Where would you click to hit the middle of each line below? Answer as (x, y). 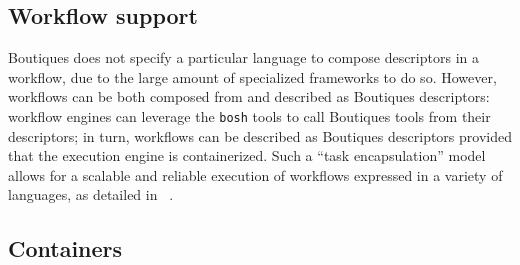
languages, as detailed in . (91, 194)
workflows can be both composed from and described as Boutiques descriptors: (249, 96)
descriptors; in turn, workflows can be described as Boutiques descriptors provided (260, 135)
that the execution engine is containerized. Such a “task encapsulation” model (247, 155)
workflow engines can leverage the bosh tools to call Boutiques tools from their (249, 115)
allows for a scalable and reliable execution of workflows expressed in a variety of (255, 174)
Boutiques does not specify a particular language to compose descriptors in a (243, 57)
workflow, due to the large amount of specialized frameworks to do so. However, (252, 76)
